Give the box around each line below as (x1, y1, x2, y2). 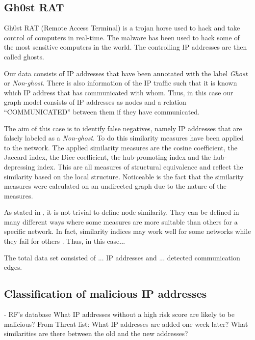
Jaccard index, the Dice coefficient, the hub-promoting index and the (4, 152, 211, 162)
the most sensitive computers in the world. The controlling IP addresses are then (4, 42, 247, 52)
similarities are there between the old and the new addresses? (4, 328, 188, 339)
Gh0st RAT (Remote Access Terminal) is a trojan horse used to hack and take (4, 23, 240, 33)
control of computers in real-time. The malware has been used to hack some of (4, 32, 240, 42)
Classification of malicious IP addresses (4, 286, 207, 301)
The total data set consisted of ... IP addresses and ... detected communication (4, 252, 240, 262)
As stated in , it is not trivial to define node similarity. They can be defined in (4, 207, 239, 217)
